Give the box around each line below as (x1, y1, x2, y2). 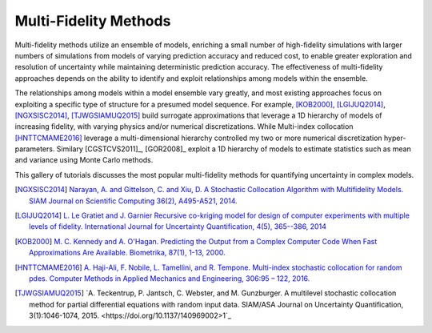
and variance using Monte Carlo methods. (14, 155, 154, 165)
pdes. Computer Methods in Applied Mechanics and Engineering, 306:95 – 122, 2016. (29, 273, 310, 283)
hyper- (383, 133, 406, 142)
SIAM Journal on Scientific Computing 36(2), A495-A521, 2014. (29, 196, 238, 206)
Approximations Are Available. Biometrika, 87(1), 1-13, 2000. (29, 248, 226, 258)
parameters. (14, 144, 55, 154)
